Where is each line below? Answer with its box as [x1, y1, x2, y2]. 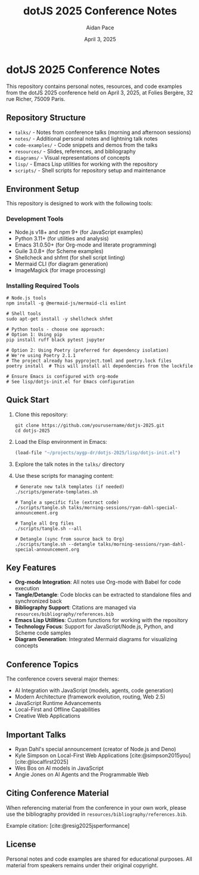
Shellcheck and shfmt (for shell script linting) [14, 254, 125, 261]
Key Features [6, 562, 57, 572]
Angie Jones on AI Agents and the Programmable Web [14, 771, 149, 778]
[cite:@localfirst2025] [14, 758, 69, 766]
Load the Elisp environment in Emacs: [14, 438, 107, 445]
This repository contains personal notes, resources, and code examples [6, 83, 182, 90]
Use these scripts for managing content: [14, 472, 114, 479]
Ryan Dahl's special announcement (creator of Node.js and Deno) [14, 746, 176, 753]
